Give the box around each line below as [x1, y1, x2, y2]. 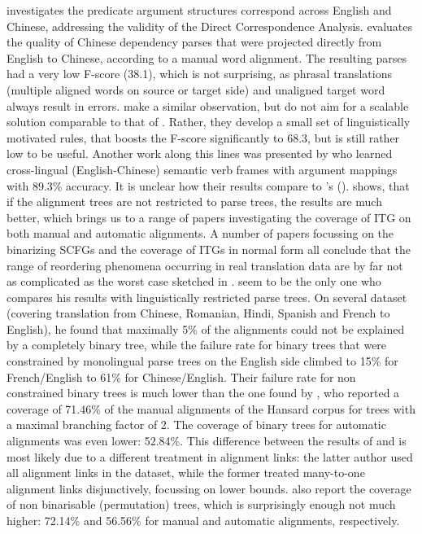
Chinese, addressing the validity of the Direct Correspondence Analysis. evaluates [7, 17, 413, 34]
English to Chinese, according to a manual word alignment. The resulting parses [7, 49, 407, 66]
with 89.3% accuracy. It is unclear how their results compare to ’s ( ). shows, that [7, 177, 410, 194]
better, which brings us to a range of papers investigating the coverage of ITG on [7, 208, 411, 225]
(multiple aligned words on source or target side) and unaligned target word [7, 81, 385, 98]
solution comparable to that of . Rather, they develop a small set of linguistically [7, 113, 411, 130]
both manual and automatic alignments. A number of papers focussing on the [7, 225, 394, 242]
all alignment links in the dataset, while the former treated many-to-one [7, 464, 365, 481]
